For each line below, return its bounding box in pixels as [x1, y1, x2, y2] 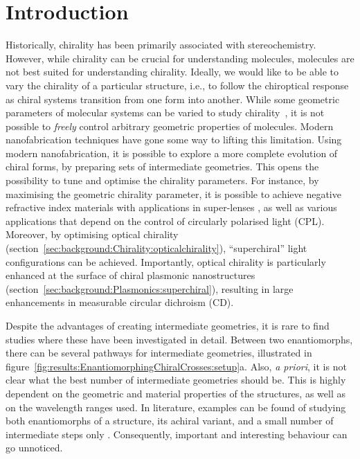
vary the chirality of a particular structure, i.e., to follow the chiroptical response [6, 78, 349, 92]
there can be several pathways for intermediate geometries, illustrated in [6, 345, 312, 360]
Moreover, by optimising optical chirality [6, 227, 179, 242]
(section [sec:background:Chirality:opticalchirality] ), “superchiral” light [6, 241, 307, 255]
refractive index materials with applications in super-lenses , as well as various [6, 200, 337, 215]
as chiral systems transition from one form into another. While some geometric [6, 91, 340, 106]
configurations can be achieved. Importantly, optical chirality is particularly [6, 254, 326, 269]
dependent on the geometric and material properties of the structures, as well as [6, 386, 345, 400]
